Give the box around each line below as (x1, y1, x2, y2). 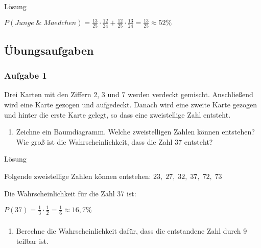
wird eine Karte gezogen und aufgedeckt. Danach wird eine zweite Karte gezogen (4, 99, 257, 110)
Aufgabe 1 (4, 69, 47, 82)
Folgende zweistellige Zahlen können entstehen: (4, 170, 151, 181)
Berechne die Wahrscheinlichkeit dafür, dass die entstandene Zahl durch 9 (16, 226, 247, 236)
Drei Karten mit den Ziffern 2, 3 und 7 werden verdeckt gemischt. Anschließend (4, 89, 253, 100)
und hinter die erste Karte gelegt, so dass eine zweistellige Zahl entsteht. (4, 109, 231, 120)
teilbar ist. (16, 236, 49, 246)
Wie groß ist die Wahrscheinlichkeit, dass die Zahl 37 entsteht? (16, 136, 213, 147)
